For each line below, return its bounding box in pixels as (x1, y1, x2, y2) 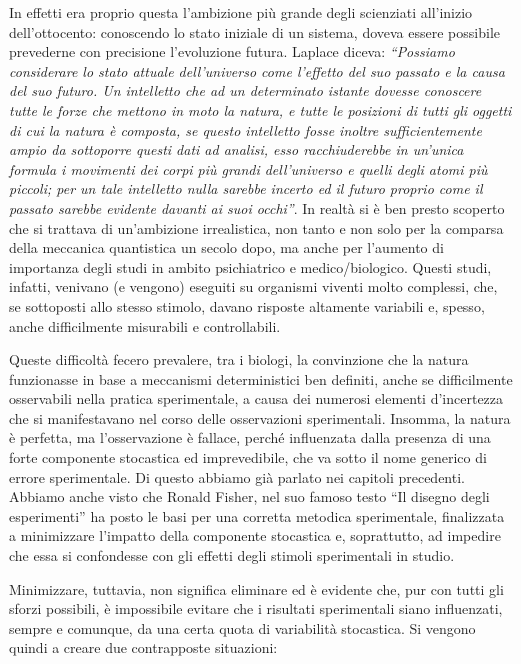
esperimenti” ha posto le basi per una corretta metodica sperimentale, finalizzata (9, 505, 505, 526)
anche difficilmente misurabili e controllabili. (9, 315, 281, 336)
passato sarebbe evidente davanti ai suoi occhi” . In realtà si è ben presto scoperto (9, 197, 505, 218)
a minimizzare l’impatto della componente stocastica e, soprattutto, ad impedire (9, 525, 501, 546)
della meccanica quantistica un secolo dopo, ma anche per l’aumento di (9, 237, 444, 258)
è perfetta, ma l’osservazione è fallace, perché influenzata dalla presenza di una (9, 427, 491, 448)
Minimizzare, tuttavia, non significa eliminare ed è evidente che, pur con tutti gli (9, 578, 504, 599)
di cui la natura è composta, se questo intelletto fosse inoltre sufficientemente (9, 119, 482, 140)
